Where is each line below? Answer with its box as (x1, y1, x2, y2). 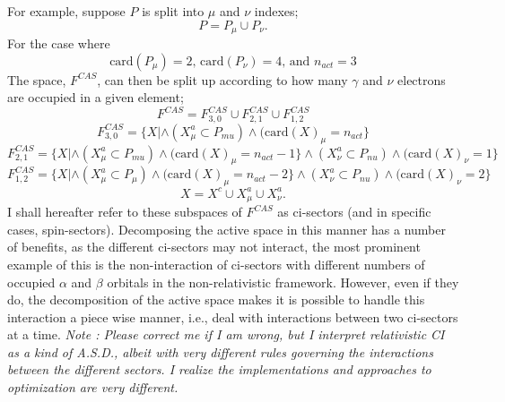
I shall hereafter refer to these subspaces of (7, 202, 242, 221)
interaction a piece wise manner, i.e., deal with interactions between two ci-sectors (7, 307, 458, 326)
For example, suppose (7, 2, 126, 20)
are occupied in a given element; (7, 88, 184, 107)
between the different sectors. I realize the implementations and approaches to (7, 360, 431, 379)
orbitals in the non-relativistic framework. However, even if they (107, 272, 459, 291)
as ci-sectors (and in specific (277, 202, 431, 221)
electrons (397, 70, 446, 89)
